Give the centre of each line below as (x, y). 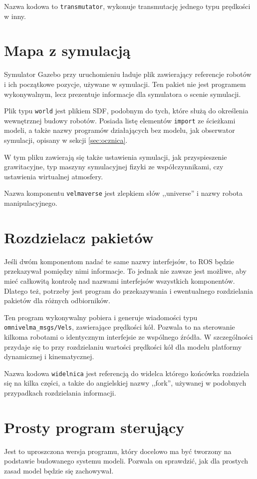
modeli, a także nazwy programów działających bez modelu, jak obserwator (120, 130)
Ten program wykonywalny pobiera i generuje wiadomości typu (101, 317)
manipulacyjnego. (31, 203)
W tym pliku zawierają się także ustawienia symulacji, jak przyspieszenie (116, 157)
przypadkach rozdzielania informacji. (60, 393)
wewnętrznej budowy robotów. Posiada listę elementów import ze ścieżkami (120, 120)
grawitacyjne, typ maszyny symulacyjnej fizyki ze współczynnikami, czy (114, 167)
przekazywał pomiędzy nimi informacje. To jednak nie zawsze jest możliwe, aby (125, 271)
